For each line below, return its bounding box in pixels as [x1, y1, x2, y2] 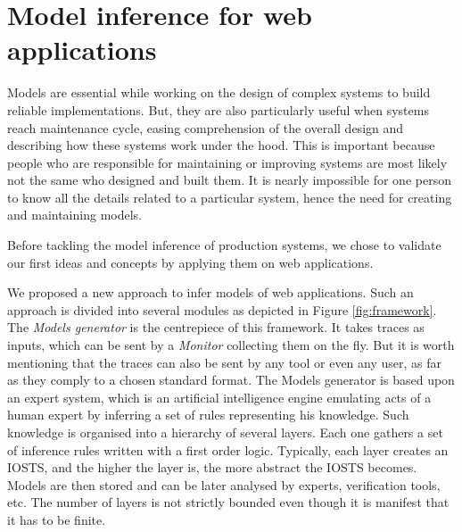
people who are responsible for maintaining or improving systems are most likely [7, 153, 448, 171]
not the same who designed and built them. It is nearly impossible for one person [7, 170, 451, 189]
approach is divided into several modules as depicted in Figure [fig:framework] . [7, 300, 437, 319]
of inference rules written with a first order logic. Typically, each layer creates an [7, 440, 449, 459]
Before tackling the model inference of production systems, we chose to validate [7, 236, 441, 254]
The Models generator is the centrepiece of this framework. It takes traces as [7, 318, 425, 337]
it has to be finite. [7, 510, 106, 528]
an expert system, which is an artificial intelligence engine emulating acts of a [7, 387, 432, 406]
